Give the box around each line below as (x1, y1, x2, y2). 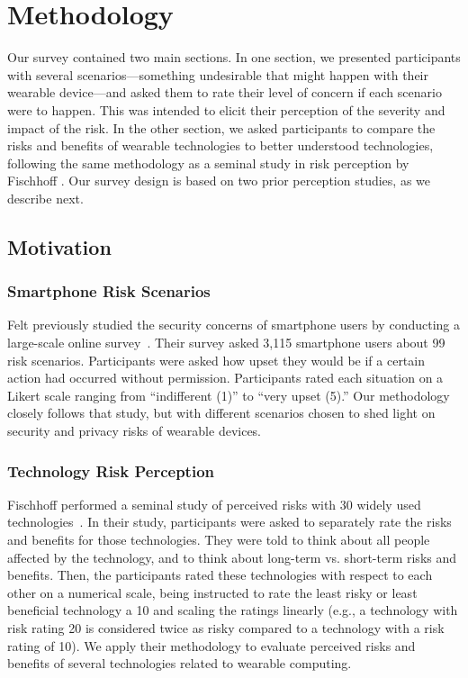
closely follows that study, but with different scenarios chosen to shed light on (7, 403, 436, 422)
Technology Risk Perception (7, 459, 215, 482)
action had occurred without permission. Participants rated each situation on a (7, 368, 444, 387)
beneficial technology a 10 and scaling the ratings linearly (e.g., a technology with (7, 601, 458, 619)
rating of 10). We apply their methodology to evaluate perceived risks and (7, 636, 416, 655)
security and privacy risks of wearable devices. (7, 421, 262, 440)
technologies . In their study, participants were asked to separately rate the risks (7, 512, 452, 531)
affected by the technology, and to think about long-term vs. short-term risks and (7, 547, 457, 566)
